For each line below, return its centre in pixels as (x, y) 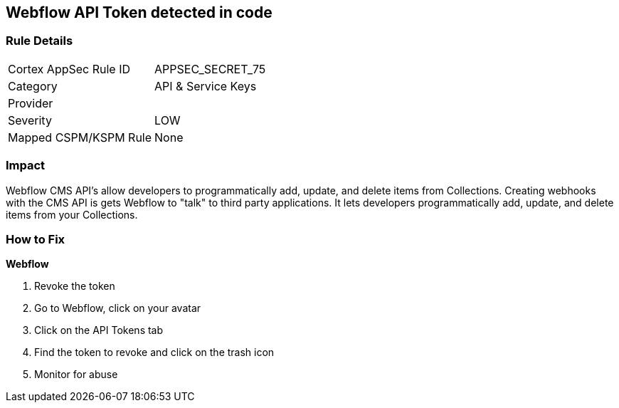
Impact (26, 166)
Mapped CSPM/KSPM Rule (80, 137)
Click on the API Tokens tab (99, 330)
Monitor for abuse (76, 375)
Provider (31, 103)
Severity (30, 120)
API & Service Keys (206, 86)
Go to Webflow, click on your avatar (118, 308)
